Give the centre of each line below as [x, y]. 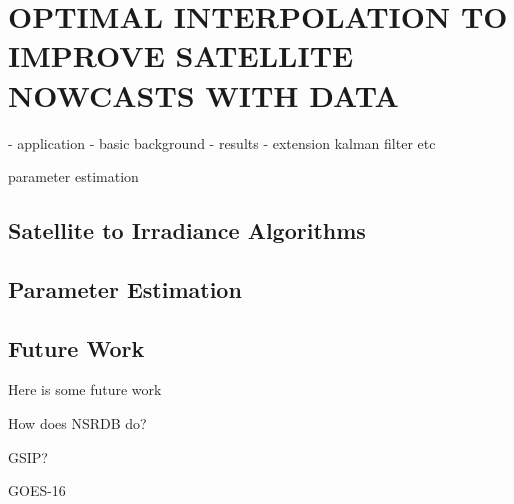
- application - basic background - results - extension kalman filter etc [222, 142]
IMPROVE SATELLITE [181, 55]
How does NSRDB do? [77, 423]
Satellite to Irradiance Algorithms [187, 230]
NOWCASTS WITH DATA [203, 94]
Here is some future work [85, 389]
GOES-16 [37, 490]
